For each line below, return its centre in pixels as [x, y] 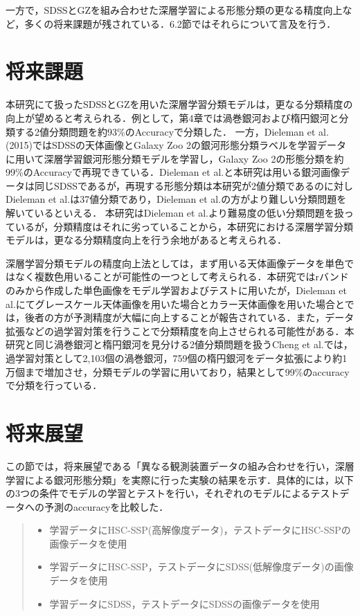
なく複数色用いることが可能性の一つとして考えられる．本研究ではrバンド [182, 277]
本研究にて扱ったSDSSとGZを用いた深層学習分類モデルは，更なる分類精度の [179, 104]
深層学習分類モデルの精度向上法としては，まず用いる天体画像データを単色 [175, 263]
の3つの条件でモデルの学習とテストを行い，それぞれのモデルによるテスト [173, 493]
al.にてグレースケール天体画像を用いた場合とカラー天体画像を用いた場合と [175, 304]
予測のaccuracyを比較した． [106, 506]
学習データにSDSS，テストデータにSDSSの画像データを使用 [184, 603]
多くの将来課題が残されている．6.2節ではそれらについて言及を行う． [180, 23]
